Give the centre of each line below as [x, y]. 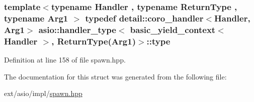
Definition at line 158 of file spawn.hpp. [65, 59]
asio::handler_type [77, 29]
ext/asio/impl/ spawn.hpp [43, 93]
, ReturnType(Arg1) [94, 41]
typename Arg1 [36, 18]
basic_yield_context [173, 29]
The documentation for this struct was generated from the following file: [115, 76]
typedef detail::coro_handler [144, 18]
